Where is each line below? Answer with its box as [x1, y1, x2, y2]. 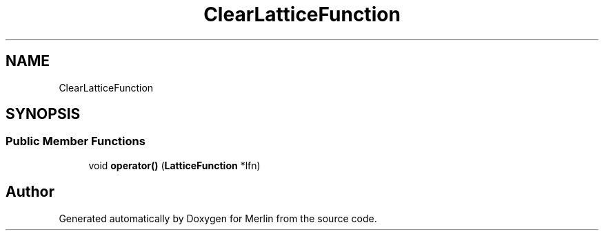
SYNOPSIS [6, 105, 81, 123]
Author [6, 183, 54, 201]
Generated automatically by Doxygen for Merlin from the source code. [59, 212, 377, 224]
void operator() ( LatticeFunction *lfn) [88, 159, 261, 171]
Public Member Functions [6, 134, 145, 149]
